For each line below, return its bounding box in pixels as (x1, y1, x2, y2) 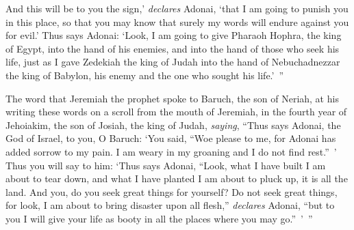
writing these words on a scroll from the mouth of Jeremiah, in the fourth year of (5, 104, 347, 119)
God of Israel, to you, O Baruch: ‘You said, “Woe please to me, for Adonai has (5, 131, 336, 145)
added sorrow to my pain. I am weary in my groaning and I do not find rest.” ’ (5, 144, 337, 158)
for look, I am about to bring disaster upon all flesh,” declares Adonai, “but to (5, 198, 335, 212)
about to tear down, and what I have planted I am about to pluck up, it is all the (5, 171, 348, 186)
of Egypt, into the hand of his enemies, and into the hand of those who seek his (5, 41, 340, 55)
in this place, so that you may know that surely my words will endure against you (5, 14, 349, 29)
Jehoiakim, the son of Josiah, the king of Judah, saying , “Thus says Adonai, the (5, 117, 341, 132)
